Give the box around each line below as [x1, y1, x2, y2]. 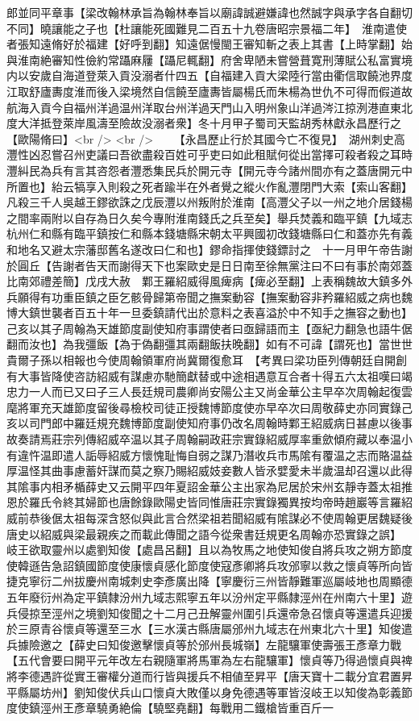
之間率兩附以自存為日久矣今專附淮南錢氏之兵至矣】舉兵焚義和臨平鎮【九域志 [6, 209, 413, 226]
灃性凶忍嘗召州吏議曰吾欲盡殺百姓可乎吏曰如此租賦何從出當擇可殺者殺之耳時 [6, 146, 413, 163]
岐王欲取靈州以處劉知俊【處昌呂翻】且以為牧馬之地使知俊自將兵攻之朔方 [6, 541, 390, 558]
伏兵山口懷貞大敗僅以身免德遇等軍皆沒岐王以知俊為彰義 [107, 683, 401, 700]
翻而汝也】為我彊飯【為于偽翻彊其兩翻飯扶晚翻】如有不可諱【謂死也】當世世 [6, 335, 413, 352]
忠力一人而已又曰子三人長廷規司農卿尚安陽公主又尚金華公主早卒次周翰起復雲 [6, 383, 413, 400]
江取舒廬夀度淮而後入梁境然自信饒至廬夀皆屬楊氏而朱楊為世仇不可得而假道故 [6, 82, 413, 99]
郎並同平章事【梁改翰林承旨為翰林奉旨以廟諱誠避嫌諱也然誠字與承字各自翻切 [6, 4, 413, 20]
